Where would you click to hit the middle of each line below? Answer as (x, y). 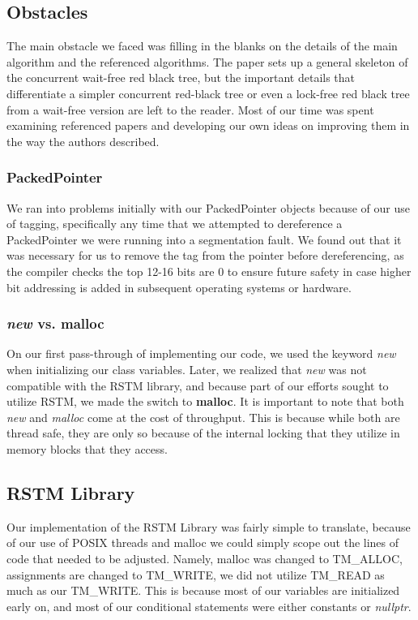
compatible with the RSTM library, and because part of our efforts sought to (198, 385)
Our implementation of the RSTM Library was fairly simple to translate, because (209, 526)
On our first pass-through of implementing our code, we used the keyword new (201, 353)
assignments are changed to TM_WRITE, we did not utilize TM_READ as (196, 574)
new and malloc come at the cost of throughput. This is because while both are (203, 417)
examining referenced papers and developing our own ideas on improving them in (208, 125)
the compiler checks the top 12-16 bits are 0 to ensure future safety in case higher (209, 271)
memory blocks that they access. (87, 448)
